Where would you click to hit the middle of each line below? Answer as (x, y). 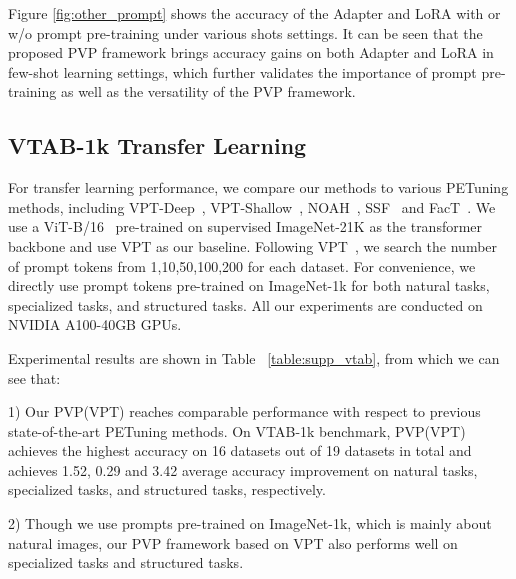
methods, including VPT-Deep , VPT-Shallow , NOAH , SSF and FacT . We (252, 206)
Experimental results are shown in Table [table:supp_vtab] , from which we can (254, 357)
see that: (34, 377)
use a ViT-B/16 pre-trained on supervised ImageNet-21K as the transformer (245, 226)
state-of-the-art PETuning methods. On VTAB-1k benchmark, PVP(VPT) (237, 430)
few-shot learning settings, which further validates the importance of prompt (242, 71)
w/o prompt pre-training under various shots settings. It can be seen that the (245, 32)
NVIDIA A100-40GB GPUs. (95, 324)
